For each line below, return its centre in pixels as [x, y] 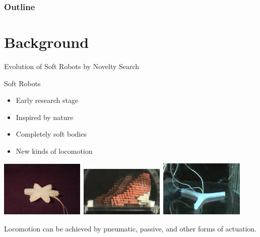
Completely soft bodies [51, 134]
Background [47, 42]
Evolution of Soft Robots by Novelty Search [72, 66]
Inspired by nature [45, 117]
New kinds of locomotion [54, 151]
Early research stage [47, 100]
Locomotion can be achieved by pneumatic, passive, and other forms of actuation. [131, 228]
